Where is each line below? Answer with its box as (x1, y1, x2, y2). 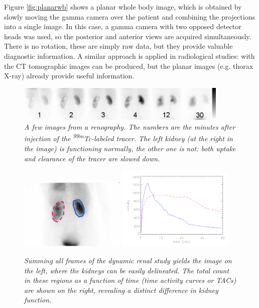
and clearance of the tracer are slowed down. (24, 153, 160, 163)
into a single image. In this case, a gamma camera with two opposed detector (4, 21, 241, 32)
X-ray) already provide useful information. (4, 70, 135, 81)
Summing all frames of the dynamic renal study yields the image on (24, 255, 232, 266)
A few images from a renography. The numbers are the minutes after (24, 122, 235, 132)
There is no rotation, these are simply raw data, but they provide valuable (4, 41, 233, 51)
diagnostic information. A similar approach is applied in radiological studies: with (4, 50, 255, 61)
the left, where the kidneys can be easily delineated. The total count (24, 265, 229, 275)
